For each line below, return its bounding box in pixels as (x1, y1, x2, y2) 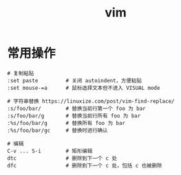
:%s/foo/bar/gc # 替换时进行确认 (7, 127, 108, 134)
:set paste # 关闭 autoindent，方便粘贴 (7, 77, 142, 84)
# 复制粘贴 (7, 70, 34, 77)
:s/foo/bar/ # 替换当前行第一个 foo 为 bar (7, 105, 146, 112)
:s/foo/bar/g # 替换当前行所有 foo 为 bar (7, 112, 141, 119)
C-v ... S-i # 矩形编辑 (7, 148, 93, 154)
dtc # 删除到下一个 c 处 (7, 154, 118, 162)
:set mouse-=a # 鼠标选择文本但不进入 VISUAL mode (7, 84, 160, 91)
